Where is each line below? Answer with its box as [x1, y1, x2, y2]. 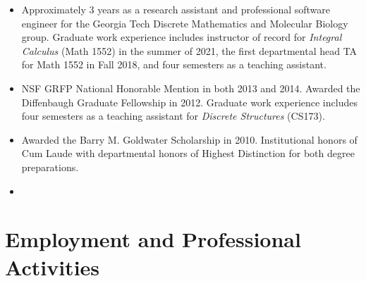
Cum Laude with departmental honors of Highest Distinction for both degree [21, 146, 355, 161]
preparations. [21, 159, 79, 174]
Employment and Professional [5, 225, 301, 254]
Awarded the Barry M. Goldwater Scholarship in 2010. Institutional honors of [21, 132, 358, 146]
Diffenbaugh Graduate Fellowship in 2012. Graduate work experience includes [21, 94, 358, 109]
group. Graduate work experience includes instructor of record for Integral [21, 30, 342, 44]
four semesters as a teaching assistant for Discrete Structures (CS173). [21, 108, 325, 123]
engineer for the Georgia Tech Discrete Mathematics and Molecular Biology [21, 15, 348, 30]
